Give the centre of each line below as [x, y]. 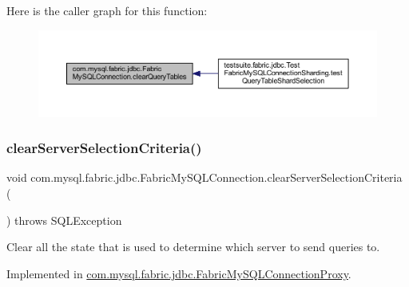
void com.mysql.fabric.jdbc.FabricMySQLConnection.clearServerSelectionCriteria [204, 177]
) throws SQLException [64, 220]
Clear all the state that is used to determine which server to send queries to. [193, 247]
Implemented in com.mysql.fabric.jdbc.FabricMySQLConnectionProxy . [179, 273]
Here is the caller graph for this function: [107, 10]
